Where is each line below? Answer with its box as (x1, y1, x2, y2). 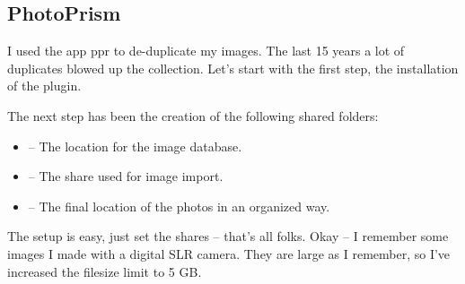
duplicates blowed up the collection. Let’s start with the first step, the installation (7, 58, 459, 77)
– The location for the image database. (28, 136, 242, 155)
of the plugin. (7, 76, 82, 95)
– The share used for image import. (28, 167, 224, 185)
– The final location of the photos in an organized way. (28, 196, 330, 215)
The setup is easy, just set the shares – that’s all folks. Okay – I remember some (7, 227, 449, 245)
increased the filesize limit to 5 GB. (7, 262, 202, 280)
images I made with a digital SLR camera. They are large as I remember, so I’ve (7, 244, 451, 262)
